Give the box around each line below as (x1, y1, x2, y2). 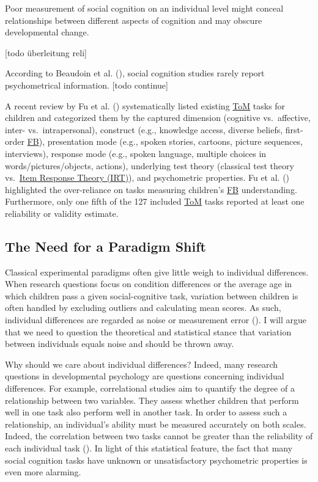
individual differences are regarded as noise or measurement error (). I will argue (5, 313, 307, 326)
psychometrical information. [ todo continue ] (5, 78, 168, 91)
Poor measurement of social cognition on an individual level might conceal (5, 2, 284, 14)
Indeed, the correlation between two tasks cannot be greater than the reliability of (5, 429, 313, 442)
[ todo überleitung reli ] (5, 46, 87, 59)
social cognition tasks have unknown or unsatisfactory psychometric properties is (5, 453, 308, 466)
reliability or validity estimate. (5, 206, 119, 219)
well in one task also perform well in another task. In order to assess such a (5, 406, 287, 418)
